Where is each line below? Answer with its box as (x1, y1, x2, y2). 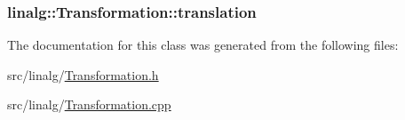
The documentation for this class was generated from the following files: (7, 36, 399, 54)
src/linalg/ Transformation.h (7, 65, 159, 84)
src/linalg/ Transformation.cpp (7, 95, 171, 114)
